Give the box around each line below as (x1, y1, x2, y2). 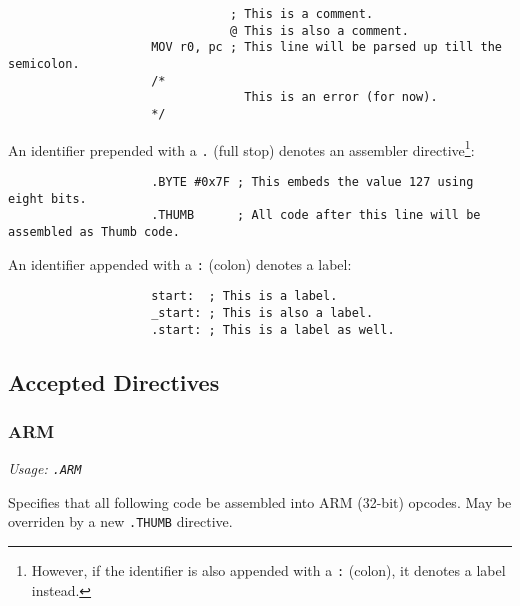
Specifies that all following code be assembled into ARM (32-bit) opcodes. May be (8, 491, 512, 512)
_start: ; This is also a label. (151, 305, 374, 320)
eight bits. (8, 191, 87, 206)
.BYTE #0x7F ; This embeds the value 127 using (151, 174, 474, 189)
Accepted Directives (8, 366, 220, 397)
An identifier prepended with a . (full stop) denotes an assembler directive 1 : (8, 136, 475, 160)
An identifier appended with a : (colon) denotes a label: (8, 253, 352, 274)
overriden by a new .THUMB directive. (8, 511, 233, 532)
